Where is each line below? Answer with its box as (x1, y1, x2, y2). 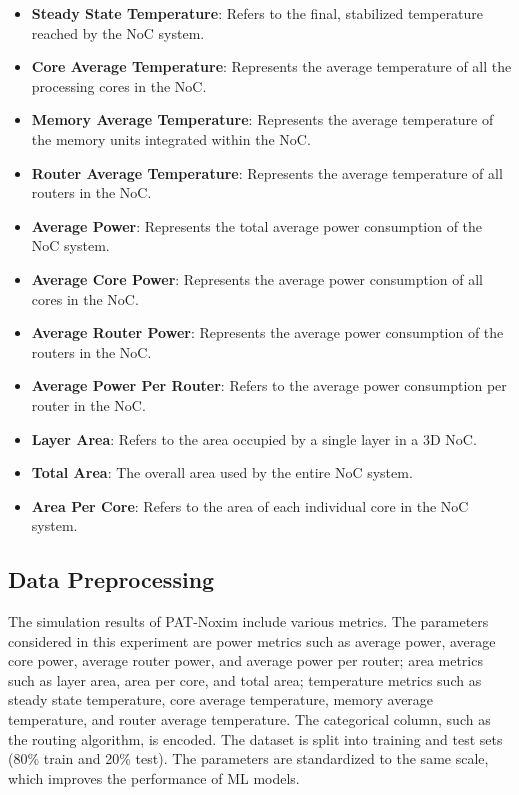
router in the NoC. (31, 394, 146, 415)
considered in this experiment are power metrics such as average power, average (8, 630, 496, 651)
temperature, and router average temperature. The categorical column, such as (8, 709, 491, 730)
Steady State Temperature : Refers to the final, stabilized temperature (31, 3, 484, 23)
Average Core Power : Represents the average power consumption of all (31, 268, 484, 289)
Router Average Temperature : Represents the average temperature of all (31, 162, 503, 183)
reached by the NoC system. (31, 22, 205, 43)
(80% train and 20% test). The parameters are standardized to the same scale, (8, 748, 489, 769)
